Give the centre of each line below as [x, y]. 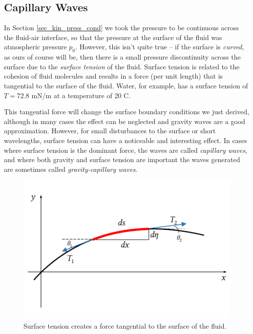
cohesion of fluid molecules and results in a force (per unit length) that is [114, 76]
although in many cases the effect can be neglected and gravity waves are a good [125, 121]
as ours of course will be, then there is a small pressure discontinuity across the [122, 57]
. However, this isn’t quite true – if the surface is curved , [160, 47]
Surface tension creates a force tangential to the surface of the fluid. [125, 325]
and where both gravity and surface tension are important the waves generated [122, 159]
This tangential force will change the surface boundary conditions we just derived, [127, 112]
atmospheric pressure [35, 47]
